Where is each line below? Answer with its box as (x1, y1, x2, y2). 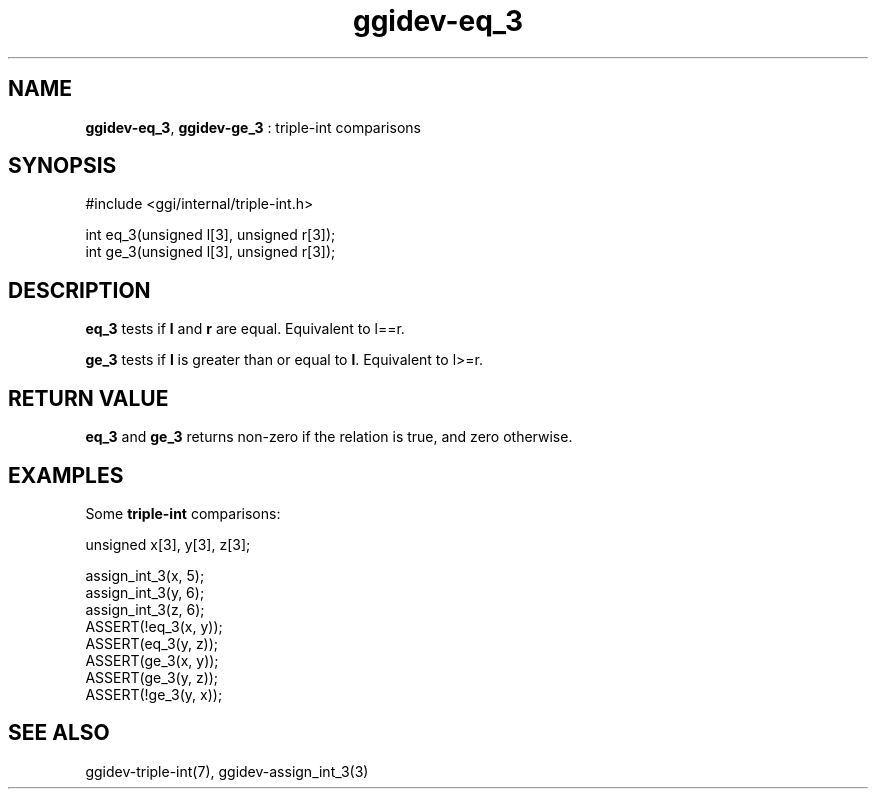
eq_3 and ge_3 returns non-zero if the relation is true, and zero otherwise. (85, 428, 573, 446)
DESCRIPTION (8, 277, 151, 303)
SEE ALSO (8, 720, 110, 746)
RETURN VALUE (8, 385, 169, 411)
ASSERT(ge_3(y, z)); (85, 668, 219, 686)
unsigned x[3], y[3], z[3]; (85, 535, 251, 553)
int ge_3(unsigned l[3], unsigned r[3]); (85, 243, 336, 261)
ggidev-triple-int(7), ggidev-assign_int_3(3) (85, 762, 369, 780)
